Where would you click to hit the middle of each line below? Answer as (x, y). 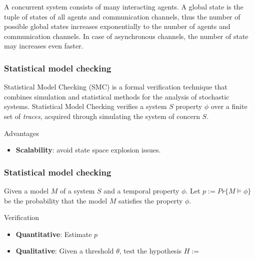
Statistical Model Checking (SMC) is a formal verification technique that (116, 87)
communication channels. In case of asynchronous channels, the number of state (126, 36)
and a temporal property (141, 190)
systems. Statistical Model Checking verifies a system (85, 106)
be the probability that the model (56, 200)
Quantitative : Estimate (54, 234)
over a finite (229, 106)
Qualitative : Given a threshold (65, 251)
